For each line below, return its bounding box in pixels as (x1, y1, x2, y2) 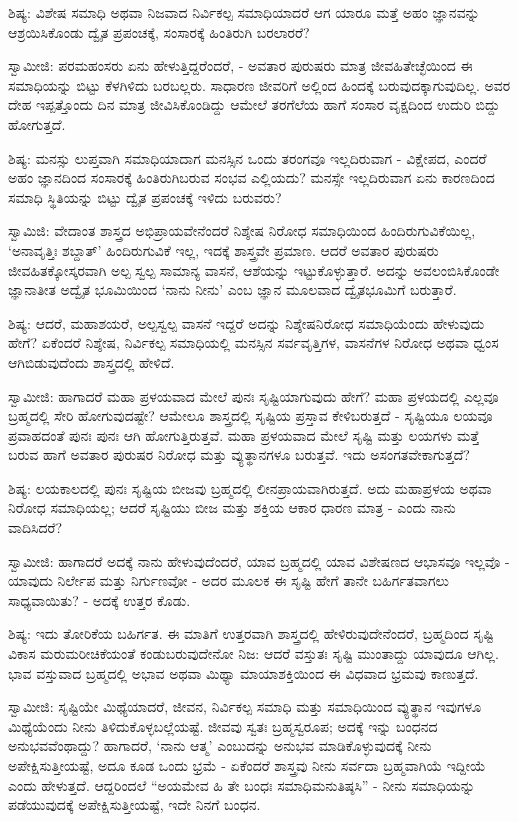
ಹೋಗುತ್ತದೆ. (8, 113, 66, 134)
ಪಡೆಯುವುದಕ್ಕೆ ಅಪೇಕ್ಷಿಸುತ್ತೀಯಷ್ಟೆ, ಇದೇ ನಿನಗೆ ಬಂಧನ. (8, 794, 261, 815)
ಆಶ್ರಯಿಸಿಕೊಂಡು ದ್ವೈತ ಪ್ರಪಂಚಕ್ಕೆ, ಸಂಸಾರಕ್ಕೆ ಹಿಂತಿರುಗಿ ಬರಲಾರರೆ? (8, 21, 310, 42)
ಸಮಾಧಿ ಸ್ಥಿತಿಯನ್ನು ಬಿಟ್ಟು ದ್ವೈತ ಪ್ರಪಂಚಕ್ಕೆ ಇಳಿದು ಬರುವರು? (8, 186, 282, 207)
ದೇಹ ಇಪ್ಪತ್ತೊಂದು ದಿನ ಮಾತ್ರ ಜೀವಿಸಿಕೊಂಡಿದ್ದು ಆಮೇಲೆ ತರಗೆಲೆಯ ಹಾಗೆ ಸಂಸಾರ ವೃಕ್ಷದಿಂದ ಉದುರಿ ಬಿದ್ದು (8, 94, 500, 115)
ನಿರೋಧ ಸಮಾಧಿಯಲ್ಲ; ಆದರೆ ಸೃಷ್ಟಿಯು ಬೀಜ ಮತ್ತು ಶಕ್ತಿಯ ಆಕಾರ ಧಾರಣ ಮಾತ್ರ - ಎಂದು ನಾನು (8, 497, 456, 518)
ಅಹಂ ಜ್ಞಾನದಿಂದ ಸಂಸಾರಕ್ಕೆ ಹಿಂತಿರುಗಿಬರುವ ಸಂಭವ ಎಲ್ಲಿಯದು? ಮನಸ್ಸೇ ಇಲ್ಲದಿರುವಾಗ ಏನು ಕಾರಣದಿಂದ (8, 167, 495, 188)
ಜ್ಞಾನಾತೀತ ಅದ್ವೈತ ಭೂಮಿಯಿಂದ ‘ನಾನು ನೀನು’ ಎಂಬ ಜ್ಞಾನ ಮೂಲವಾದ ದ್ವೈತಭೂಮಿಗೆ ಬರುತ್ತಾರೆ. (8, 279, 457, 300)
